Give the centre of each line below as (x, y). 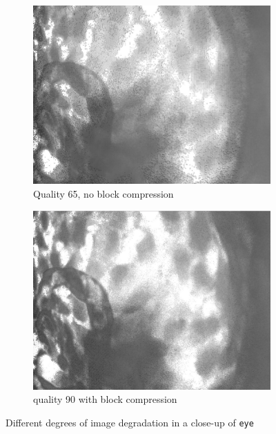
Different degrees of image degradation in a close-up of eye (130, 423)
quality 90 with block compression (105, 399)
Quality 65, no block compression (103, 193)
